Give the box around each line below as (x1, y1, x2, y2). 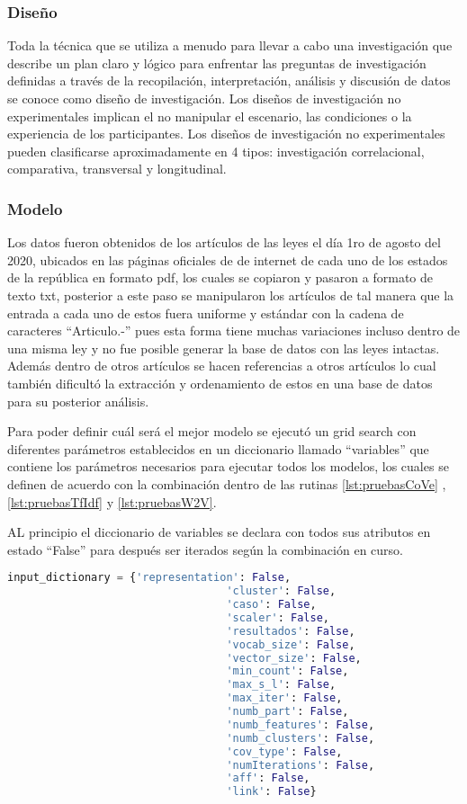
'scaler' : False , (226, 611, 329, 624)
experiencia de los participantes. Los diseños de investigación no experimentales (7, 124, 445, 143)
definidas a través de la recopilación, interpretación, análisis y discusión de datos (7, 71, 451, 90)
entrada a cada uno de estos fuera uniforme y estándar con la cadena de (7, 303, 404, 322)
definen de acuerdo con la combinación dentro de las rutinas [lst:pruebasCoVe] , (7, 474, 446, 493)
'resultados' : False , (226, 624, 355, 638)
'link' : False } (226, 785, 317, 799)
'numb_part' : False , (226, 705, 349, 719)
